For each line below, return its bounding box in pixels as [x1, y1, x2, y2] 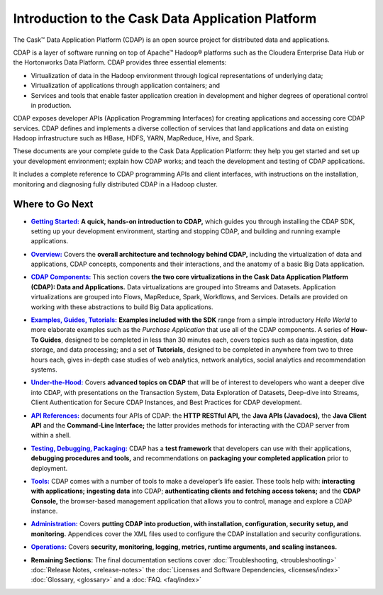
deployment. [30, 464, 67, 472]
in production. [30, 101, 72, 109]
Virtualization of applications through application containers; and [30, 82, 220, 90]
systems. [30, 365, 57, 374]
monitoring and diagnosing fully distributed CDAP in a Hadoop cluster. [13, 179, 218, 188]
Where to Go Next [13, 199, 94, 211]
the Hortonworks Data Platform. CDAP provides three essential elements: [13, 58, 227, 67]
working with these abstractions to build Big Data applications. [30, 302, 213, 311]
